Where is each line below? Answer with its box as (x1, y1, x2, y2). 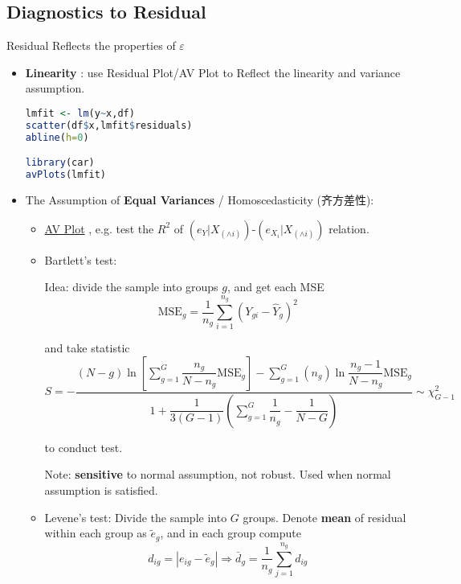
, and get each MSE (226, 278, 324, 295)
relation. (328, 220, 369, 236)
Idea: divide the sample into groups (44, 278, 218, 295)
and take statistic (44, 339, 130, 356)
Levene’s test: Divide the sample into (44, 508, 227, 525)
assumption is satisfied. (44, 481, 158, 498)
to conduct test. (44, 438, 123, 455)
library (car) (25, 157, 95, 169)
